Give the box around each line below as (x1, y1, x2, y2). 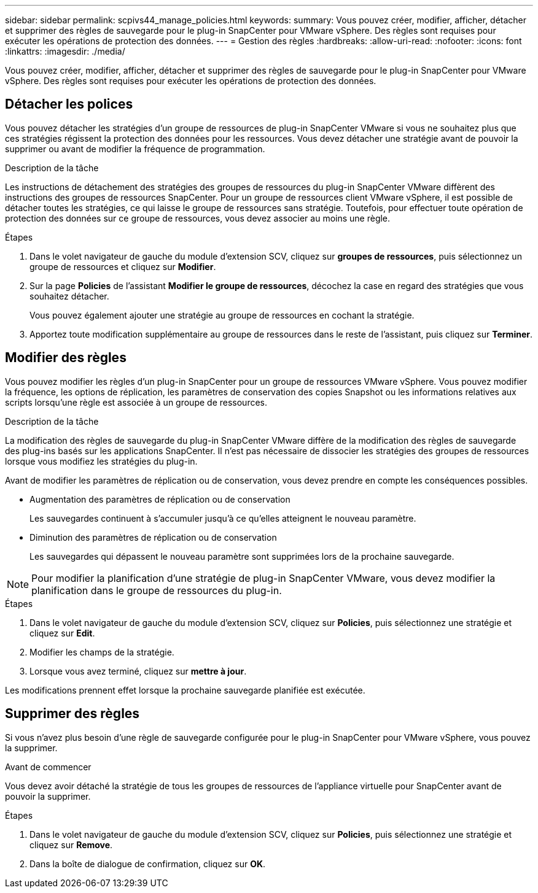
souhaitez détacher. (29, 290, 109, 301)
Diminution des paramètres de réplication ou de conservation (29, 532, 277, 543)
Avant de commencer (5, 761, 92, 772)
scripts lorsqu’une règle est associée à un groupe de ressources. (5, 396, 267, 408)
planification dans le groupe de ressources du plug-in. (31, 584, 282, 597)
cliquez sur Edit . (29, 627, 95, 638)
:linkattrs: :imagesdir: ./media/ (5, 46, 125, 56)
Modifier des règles (5, 350, 127, 366)
